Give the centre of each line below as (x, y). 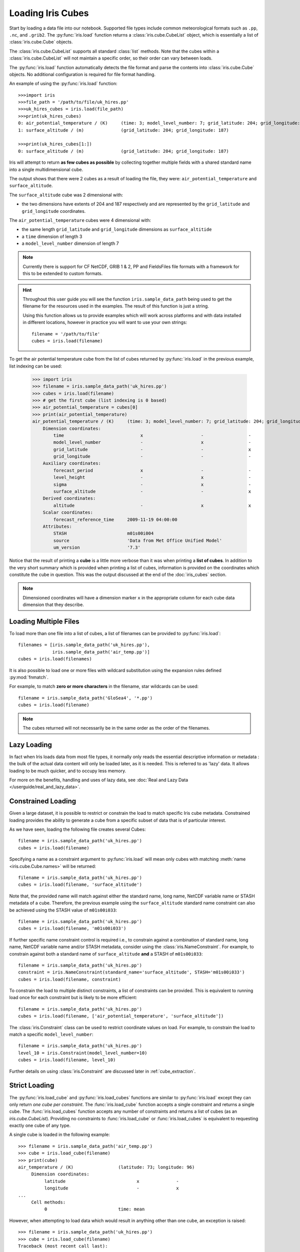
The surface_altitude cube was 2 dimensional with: (66, 195)
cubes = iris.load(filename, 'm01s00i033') (72, 928)
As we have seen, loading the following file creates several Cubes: (77, 829)
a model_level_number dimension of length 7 (70, 243)
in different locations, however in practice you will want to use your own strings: (105, 323)
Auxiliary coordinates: (72, 463)
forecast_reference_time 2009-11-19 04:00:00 (115, 519)
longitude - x (112, 1188)
